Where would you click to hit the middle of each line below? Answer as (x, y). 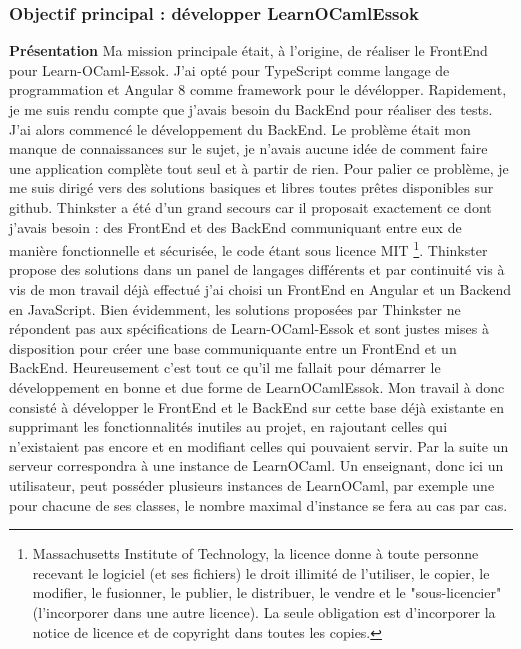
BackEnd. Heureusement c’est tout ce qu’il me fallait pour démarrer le (225, 367)
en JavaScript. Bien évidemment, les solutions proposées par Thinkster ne (235, 308)
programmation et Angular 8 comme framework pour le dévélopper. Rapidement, (258, 89)
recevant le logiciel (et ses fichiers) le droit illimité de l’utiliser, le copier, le (261, 572)
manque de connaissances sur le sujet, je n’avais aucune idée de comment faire (248, 148)
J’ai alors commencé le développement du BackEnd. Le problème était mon (240, 128)
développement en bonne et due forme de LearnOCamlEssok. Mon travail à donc (257, 386)
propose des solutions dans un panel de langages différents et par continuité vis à (257, 269)
